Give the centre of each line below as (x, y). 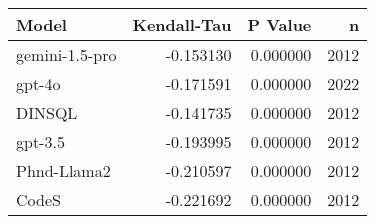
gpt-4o (38, 83)
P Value (279, 24)
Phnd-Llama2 (63, 170)
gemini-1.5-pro (66, 54)
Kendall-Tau (182, 24)
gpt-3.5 (40, 141)
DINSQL (47, 112)
